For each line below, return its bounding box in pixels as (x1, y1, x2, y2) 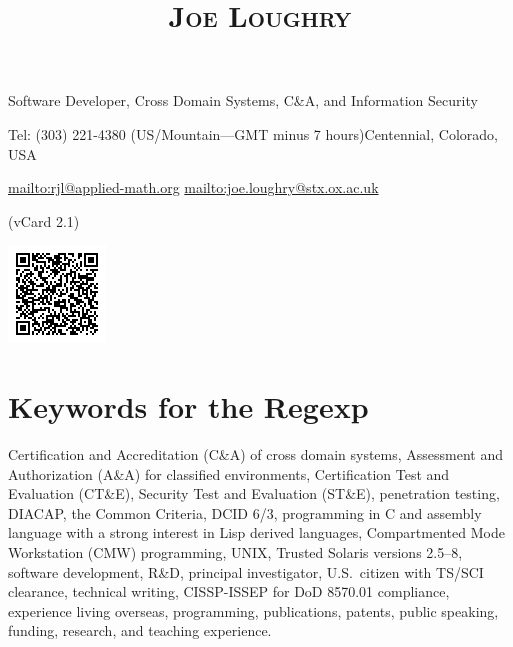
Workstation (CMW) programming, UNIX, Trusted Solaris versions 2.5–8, (8, 542, 463, 563)
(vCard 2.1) (8, 210, 80, 231)
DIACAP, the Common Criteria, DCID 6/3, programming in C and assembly (8, 502, 482, 523)
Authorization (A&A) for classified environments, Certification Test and (8, 463, 450, 484)
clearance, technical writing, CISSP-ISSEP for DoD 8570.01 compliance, (8, 581, 450, 602)
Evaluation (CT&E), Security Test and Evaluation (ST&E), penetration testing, (8, 483, 500, 504)
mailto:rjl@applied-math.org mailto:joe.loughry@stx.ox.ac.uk (8, 177, 379, 198)
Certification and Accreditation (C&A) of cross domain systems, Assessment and (8, 444, 504, 465)
